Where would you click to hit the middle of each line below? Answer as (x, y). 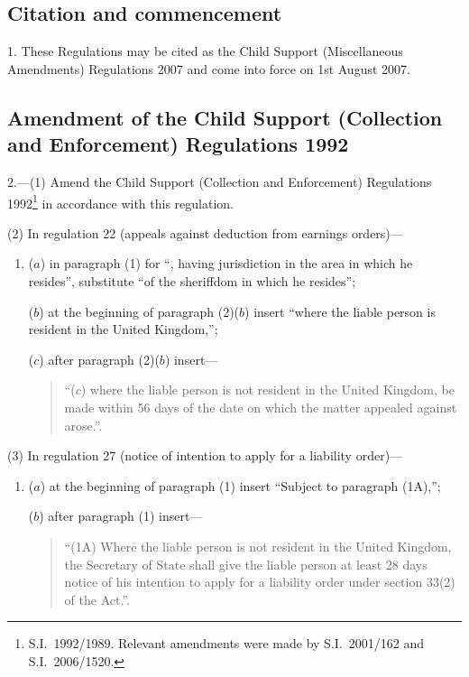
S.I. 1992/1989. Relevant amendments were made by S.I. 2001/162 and (226, 643)
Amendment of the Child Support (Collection (225, 117)
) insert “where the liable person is (340, 311)
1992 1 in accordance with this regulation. (121, 201)
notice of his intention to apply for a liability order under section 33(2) (260, 582)
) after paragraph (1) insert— (121, 516)
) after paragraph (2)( (99, 359)
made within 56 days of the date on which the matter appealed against (261, 407)
